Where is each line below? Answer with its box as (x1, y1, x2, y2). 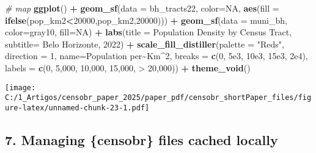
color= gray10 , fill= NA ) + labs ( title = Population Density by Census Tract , (5, 26, 292, 38)
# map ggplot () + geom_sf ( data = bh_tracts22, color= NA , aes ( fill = (5, 2, 279, 14)
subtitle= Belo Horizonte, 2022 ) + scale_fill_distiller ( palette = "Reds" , (5, 37, 284, 50)
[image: (5, 83, 36, 92)
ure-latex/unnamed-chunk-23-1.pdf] (5, 103, 150, 112)
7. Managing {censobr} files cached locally (5, 130, 278, 149)
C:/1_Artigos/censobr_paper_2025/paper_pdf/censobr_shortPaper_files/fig (5, 93, 312, 102)
